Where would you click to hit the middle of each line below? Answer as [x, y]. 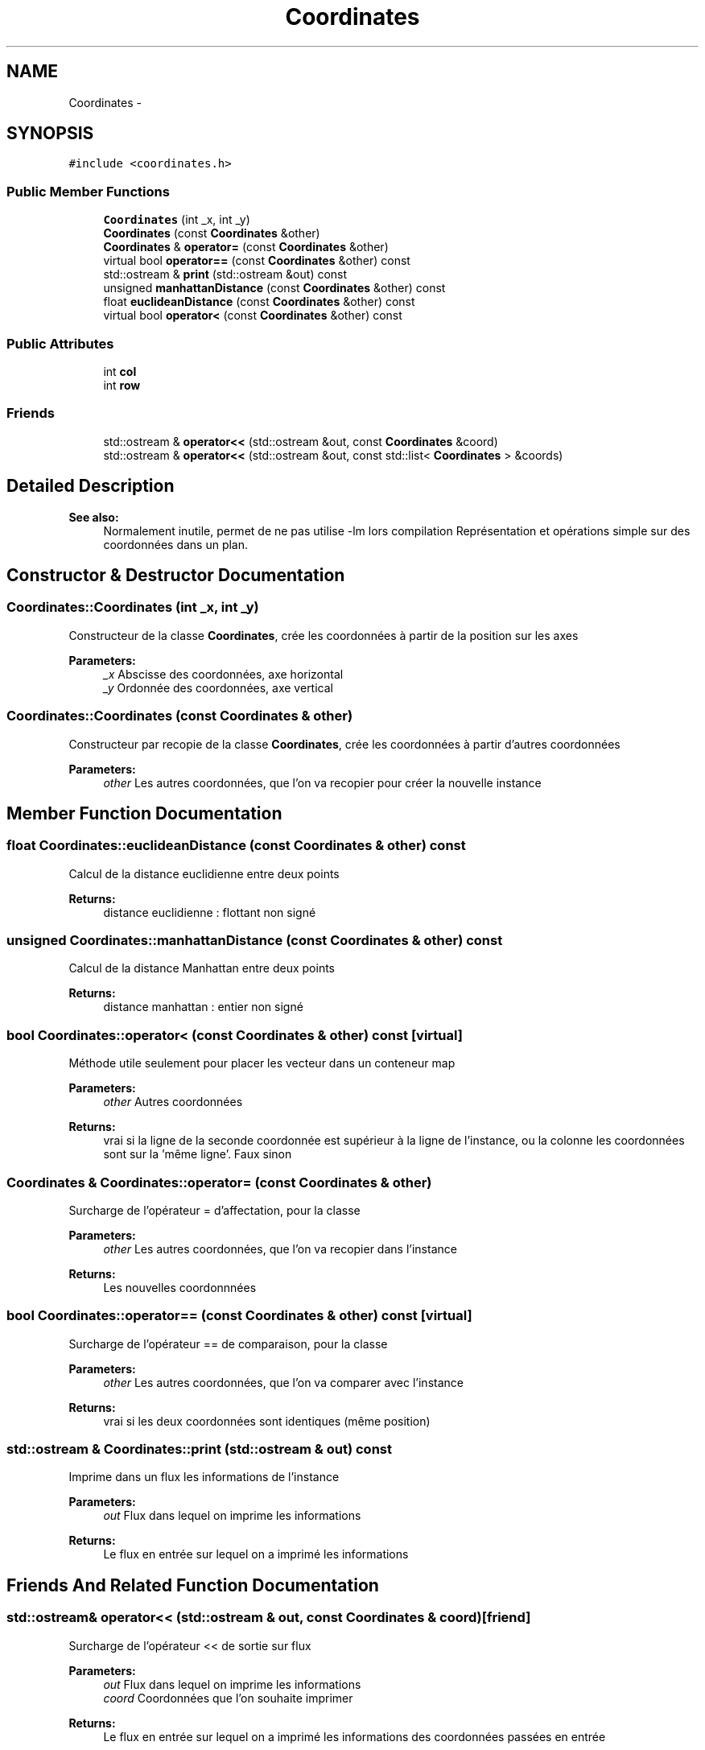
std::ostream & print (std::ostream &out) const [225, 274]
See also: [94, 517]
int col [120, 371]
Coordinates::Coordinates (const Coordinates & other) [180, 716]
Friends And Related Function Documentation [193, 1585]
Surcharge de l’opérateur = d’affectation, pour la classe [214, 1210]
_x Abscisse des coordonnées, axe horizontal [223, 674]
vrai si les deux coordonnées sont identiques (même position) [267, 1421]
